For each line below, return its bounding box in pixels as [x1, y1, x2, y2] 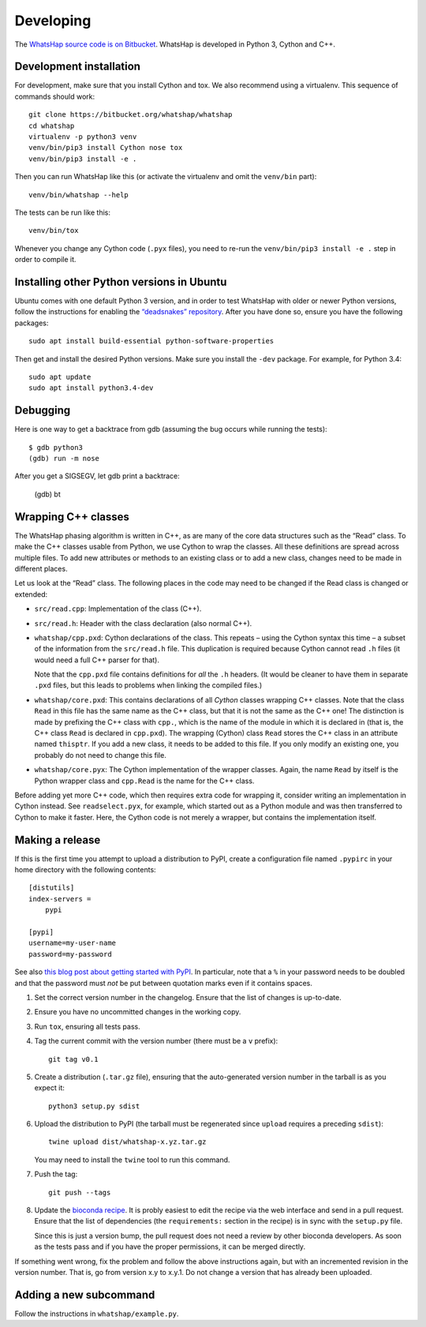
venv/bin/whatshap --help [28, 190, 129, 199]
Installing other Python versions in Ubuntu [14, 275, 227, 288]
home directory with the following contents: [14, 865, 157, 875]
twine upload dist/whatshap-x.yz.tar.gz [48, 1138, 207, 1146]
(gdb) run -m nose [28, 454, 100, 463]
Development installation [14, 60, 141, 73]
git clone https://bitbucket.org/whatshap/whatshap [28, 111, 233, 119]
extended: [14, 589, 47, 599]
